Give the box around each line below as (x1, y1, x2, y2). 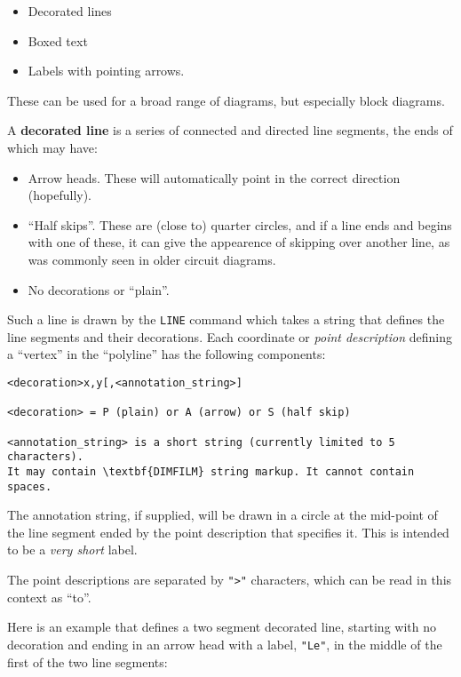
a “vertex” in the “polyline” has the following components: (7, 345, 326, 363)
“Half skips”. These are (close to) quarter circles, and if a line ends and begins (28, 215, 452, 234)
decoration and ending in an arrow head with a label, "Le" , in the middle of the (7, 634, 442, 653)
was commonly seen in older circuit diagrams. (28, 250, 276, 268)
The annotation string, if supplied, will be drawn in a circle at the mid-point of (7, 506, 438, 524)
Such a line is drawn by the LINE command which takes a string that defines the (7, 310, 445, 329)
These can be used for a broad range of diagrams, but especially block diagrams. (7, 91, 445, 109)
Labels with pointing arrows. (28, 61, 185, 80)
